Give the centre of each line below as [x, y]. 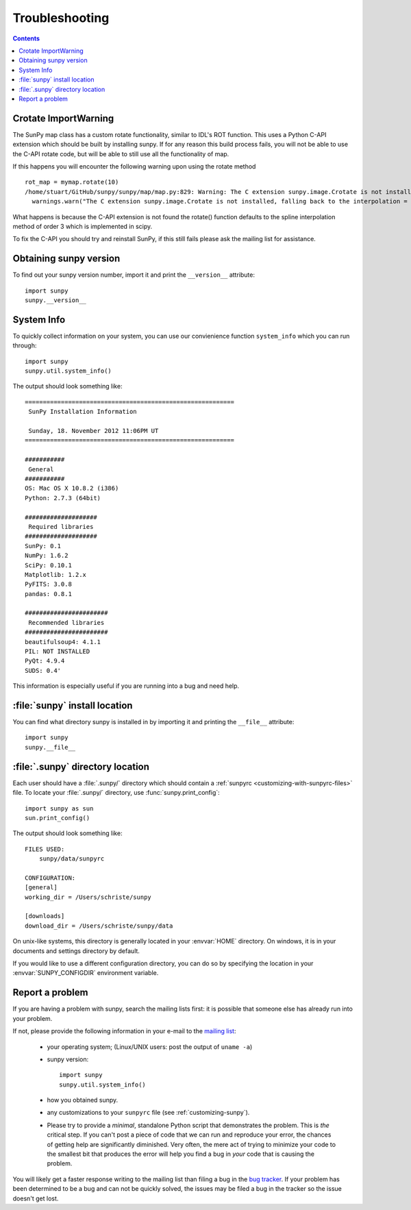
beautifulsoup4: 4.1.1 [63, 642]
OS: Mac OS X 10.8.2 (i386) [72, 489]
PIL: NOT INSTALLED [58, 652]
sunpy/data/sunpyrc [72, 859]
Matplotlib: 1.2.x [56, 575]
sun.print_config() [58, 818]
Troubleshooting [61, 18]
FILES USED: [45, 849]
